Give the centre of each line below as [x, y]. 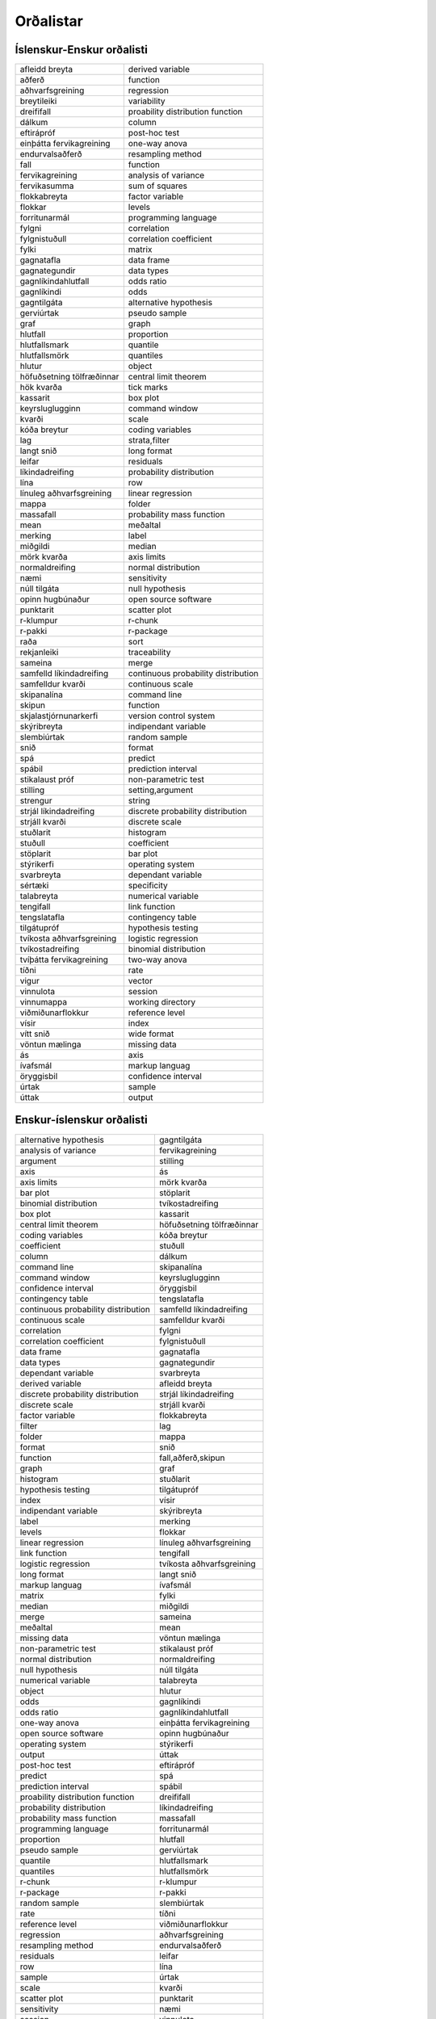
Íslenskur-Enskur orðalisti [82, 50]
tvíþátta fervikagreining [64, 959]
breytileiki [38, 101]
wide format [151, 1034]
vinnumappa [44, 1002]
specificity [148, 886]
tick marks [148, 388]
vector [140, 981]
